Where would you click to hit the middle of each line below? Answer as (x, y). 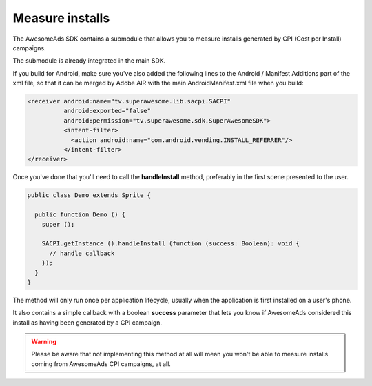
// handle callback (82, 253)
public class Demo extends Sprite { (89, 195)
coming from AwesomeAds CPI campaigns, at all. (101, 364)
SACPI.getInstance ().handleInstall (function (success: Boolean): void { (170, 244)
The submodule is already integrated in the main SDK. (89, 61)
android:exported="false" (107, 111)
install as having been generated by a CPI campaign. (87, 322)
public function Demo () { (80, 215)
